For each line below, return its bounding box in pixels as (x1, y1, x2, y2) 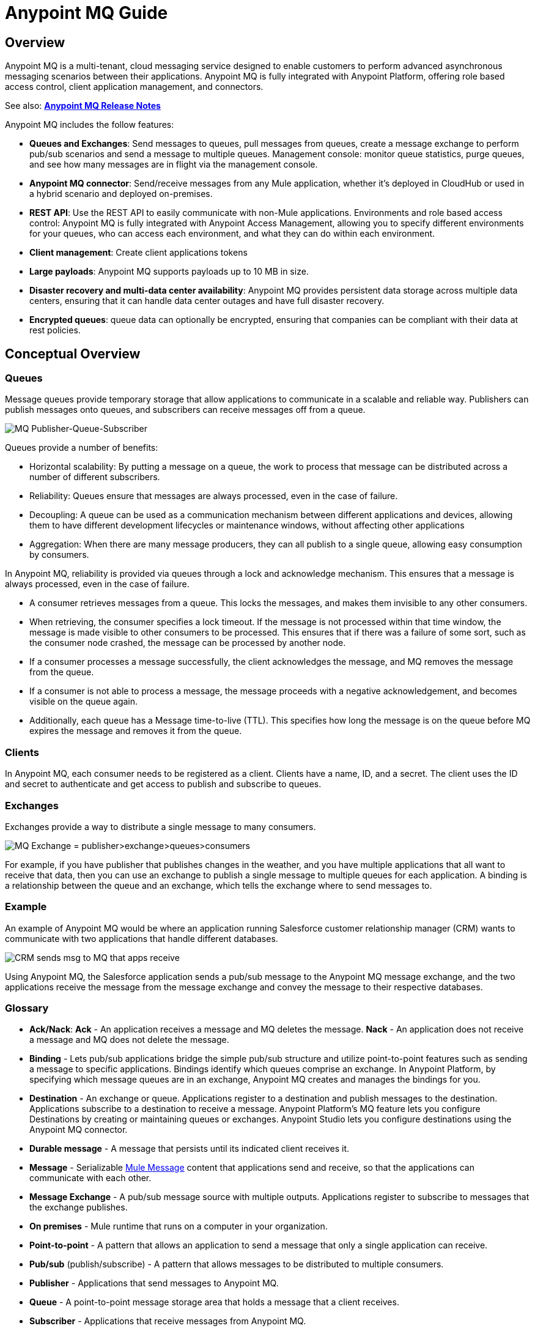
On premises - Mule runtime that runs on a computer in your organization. (29, 1221, 328, 1232)
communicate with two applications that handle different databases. (5, 933, 278, 944)
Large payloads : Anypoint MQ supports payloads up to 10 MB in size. (29, 266, 309, 277)
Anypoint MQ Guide (5, 2, 168, 23)
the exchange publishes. (29, 1202, 128, 1213)
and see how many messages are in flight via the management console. (29, 159, 318, 170)
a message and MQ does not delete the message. (29, 1034, 229, 1045)
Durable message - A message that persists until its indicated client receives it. (29, 1143, 350, 1154)
